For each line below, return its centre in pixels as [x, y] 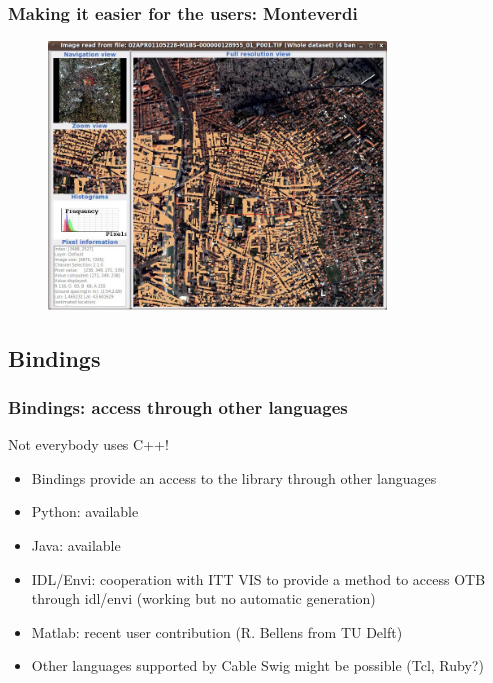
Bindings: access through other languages [178, 406]
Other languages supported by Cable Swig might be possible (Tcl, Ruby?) [257, 665]
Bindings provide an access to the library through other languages [234, 477]
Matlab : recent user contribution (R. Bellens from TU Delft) [217, 631]
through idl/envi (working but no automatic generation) [203, 598]
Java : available [76, 545]
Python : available [85, 511]
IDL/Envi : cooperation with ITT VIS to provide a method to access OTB [258, 578]
